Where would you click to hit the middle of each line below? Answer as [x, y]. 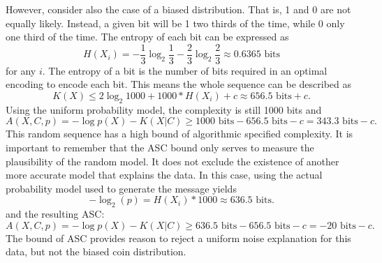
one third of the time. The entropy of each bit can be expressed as [147, 37]
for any [21, 70]
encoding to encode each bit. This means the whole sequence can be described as [179, 84]
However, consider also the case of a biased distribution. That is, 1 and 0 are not [178, 9]
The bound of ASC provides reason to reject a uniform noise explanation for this [178, 238]
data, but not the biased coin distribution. [96, 251]
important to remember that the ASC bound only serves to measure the [160, 148]
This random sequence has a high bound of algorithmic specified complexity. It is [179, 134]
